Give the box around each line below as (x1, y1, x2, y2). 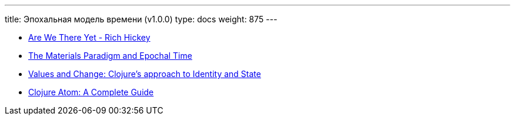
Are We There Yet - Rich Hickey (28, 32, 151, 42)
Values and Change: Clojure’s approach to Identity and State (28, 69, 261, 79)
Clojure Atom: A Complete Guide (28, 87, 154, 97)
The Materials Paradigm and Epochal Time (28, 51, 192, 61)
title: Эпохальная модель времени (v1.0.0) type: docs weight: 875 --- (5, 14, 277, 24)
